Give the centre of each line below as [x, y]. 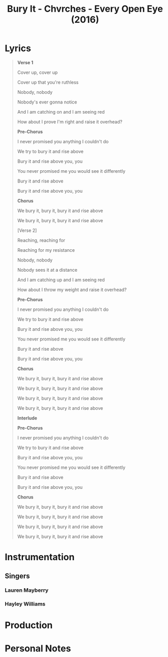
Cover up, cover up [37, 72]
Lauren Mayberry [27, 590]
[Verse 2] [27, 230]
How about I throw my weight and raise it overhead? [72, 290]
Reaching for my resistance [46, 250]
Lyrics [18, 48]
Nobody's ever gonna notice [47, 102]
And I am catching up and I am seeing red [61, 280]
